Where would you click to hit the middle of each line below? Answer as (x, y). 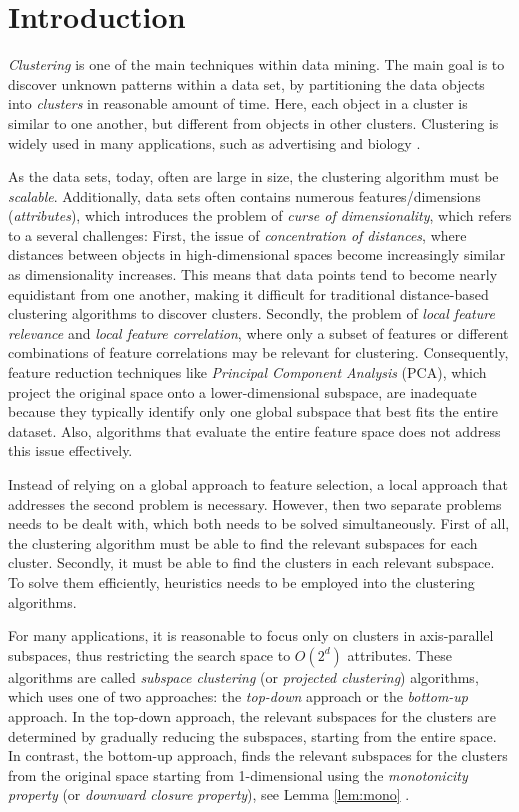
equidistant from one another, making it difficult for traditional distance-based (248, 293)
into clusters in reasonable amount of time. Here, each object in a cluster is (238, 103)
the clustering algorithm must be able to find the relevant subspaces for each (243, 542)
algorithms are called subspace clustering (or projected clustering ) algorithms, (243, 676)
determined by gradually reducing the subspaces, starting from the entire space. (252, 735)
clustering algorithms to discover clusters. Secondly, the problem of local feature (251, 313)
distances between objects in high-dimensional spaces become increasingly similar (257, 254)
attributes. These (399, 654)
